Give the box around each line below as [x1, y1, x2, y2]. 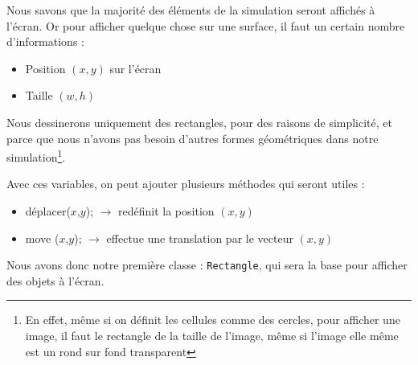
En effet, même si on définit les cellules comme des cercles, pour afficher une [25, 311, 400, 328]
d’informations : [6, 33, 84, 50]
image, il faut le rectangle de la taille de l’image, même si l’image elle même [25, 327, 399, 344]
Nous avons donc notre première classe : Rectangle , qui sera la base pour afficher [6, 256, 408, 273]
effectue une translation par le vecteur [106, 229, 293, 246]
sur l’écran [109, 59, 162, 76]
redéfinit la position [118, 203, 215, 219]
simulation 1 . [6, 146, 66, 165]
